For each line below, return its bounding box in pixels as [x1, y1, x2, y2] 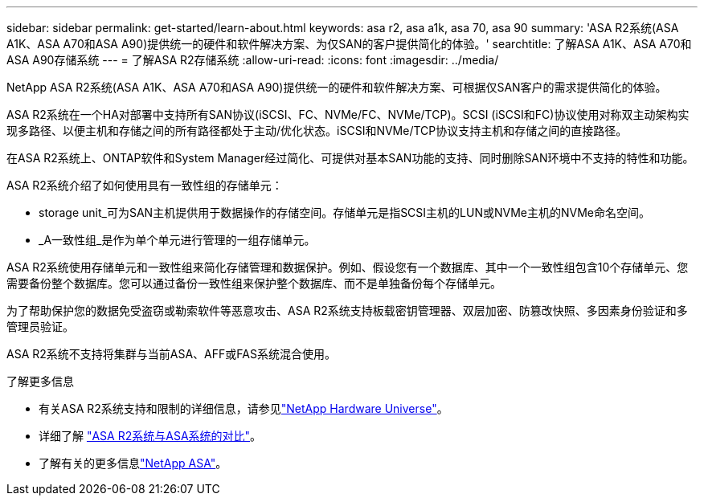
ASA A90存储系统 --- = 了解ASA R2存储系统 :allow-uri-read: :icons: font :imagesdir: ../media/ [6, 53, 499, 67]
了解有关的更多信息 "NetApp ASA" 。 [39, 456, 227, 470]
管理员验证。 [6, 320, 74, 333]
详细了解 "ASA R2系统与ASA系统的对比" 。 [39, 429, 262, 443]
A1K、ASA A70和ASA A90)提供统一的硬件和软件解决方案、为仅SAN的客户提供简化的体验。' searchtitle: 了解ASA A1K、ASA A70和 [6, 37, 692, 51]
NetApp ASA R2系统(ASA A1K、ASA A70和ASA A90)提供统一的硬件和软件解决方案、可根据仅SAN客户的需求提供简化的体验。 [6, 80, 667, 94]
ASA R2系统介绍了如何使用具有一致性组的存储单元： [6, 178, 283, 192]
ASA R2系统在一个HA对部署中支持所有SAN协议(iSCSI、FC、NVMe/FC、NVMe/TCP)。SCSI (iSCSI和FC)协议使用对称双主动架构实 [6, 108, 690, 121]
